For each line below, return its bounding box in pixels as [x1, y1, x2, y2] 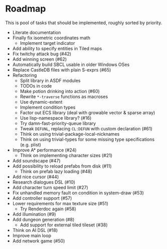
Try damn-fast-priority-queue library [20, 120, 96, 126]
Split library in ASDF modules [20, 77, 81, 84]
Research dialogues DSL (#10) [12, 179, 75, 185]
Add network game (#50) [12, 237, 65, 244]
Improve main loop [12, 232, 51, 238]
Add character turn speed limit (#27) [12, 184, 89, 190]
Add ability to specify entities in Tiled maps [12, 45, 102, 51]
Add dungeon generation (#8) [12, 216, 74, 222]
